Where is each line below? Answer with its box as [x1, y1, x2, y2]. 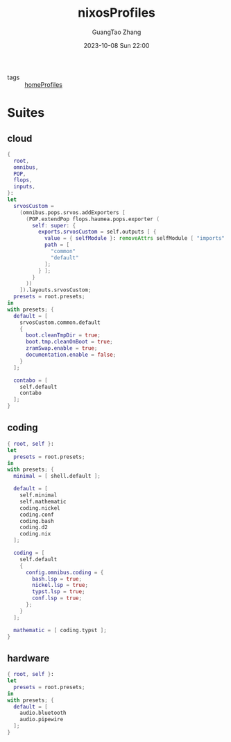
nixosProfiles [77, 5, 156, 21]
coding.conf [19, 511, 54, 518]
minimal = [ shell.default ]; [13, 473, 101, 480]
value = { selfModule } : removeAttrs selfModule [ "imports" [44, 235, 225, 242]
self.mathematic [19, 498, 67, 505]
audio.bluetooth [19, 709, 67, 717]
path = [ [44, 241, 70, 248]
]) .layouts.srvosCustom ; [19, 287, 92, 293]
